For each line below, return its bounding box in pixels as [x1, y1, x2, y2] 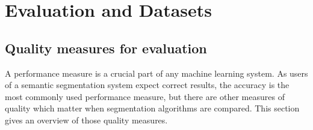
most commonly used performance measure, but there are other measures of [5, 90, 285, 102]
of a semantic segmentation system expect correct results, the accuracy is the [5, 78, 290, 91]
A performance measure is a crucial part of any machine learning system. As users [5, 66, 308, 79]
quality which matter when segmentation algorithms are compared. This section [5, 102, 300, 114]
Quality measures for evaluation [5, 38, 207, 57]
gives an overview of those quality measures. [5, 113, 168, 126]
